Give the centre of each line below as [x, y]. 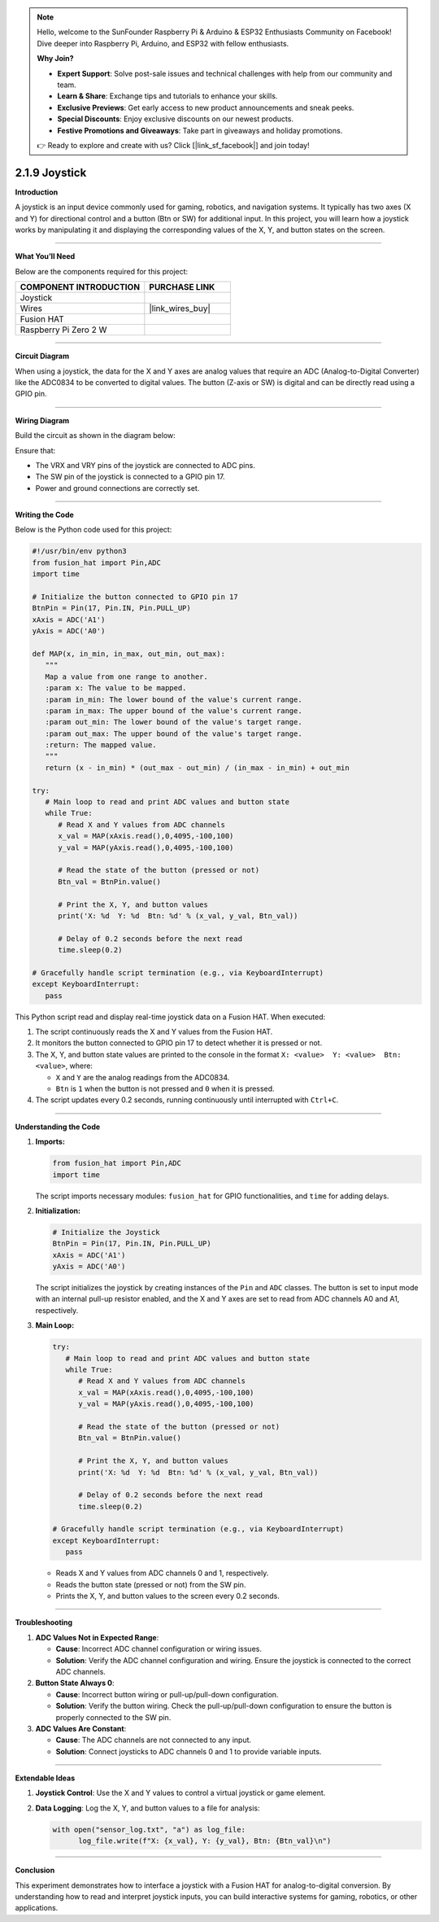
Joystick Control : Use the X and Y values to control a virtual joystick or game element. [180, 1793]
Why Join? [55, 59]
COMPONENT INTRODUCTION [80, 287]
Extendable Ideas [45, 1778]
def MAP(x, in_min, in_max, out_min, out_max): [128, 654]
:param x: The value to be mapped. [116, 688]
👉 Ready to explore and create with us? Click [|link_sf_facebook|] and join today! [173, 145]
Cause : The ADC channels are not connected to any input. [154, 1740]
